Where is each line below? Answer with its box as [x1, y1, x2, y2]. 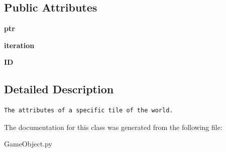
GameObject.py [4, 138, 52, 149]
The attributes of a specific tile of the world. [4, 107, 173, 114]
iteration [4, 40, 35, 50]
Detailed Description [4, 81, 114, 97]
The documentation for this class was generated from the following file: [4, 121, 222, 132]
